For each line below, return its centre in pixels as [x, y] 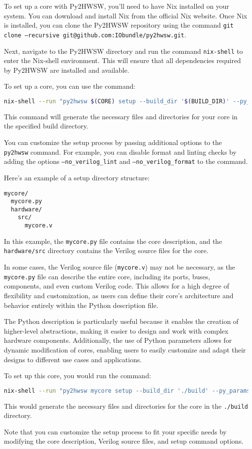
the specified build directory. [46, 126]
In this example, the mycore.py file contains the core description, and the [113, 241]
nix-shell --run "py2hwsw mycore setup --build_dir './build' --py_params [127, 391]
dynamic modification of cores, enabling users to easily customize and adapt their [125, 349]
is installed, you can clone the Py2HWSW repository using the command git [119, 25]
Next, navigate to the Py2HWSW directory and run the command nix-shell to [123, 51]
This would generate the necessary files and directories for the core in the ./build [126, 406]
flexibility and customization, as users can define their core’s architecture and [119, 295]
